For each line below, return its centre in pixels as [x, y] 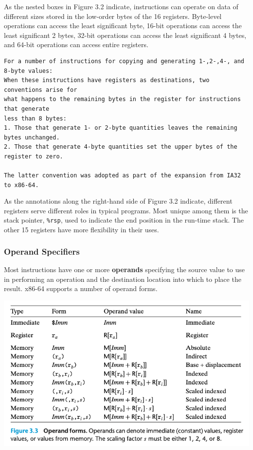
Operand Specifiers [42, 251]
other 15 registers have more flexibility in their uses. [81, 230]
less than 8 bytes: [35, 118]
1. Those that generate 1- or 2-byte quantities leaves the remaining [121, 128]
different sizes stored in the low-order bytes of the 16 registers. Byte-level [113, 16]
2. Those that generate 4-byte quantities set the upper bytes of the [121, 147]
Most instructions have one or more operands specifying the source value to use [125, 269]
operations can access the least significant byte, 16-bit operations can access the [123, 26]
